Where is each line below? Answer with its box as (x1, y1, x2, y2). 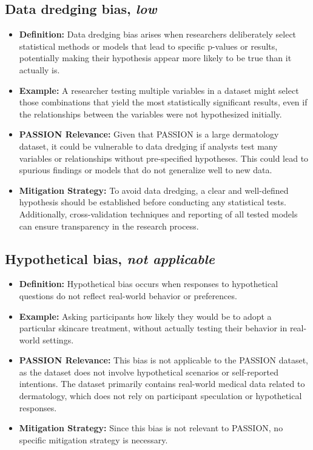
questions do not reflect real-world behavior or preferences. (19, 289, 237, 302)
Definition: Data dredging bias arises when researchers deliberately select (19, 28, 297, 41)
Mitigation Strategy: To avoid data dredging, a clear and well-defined (19, 184, 289, 196)
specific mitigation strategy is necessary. (19, 433, 168, 446)
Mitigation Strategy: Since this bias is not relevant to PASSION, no (19, 422, 283, 434)
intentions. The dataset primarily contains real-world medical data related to (19, 377, 305, 390)
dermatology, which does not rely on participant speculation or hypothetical (19, 389, 302, 402)
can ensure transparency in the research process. (19, 219, 199, 232)
